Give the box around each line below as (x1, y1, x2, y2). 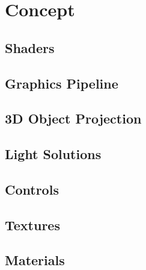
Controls (5, 180, 59, 198)
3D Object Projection (5, 109, 142, 128)
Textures (5, 215, 60, 234)
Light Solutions (5, 145, 102, 163)
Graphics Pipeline (5, 74, 118, 92)
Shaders (5, 38, 55, 57)
